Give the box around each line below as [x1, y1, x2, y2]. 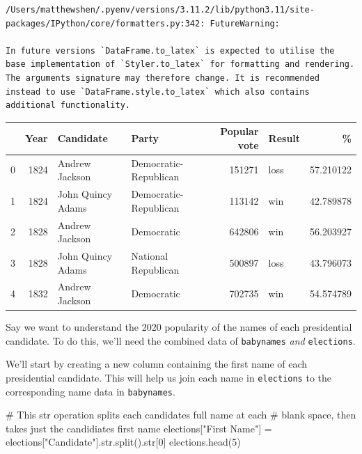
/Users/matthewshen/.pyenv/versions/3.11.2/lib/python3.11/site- [6, 5, 315, 15]
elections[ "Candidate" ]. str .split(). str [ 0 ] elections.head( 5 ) [6, 435, 241, 449]
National [131, 249, 168, 263]
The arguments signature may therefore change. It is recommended [6, 72, 320, 83]
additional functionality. [6, 100, 130, 111]
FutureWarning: [210, 18, 280, 29]
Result [268, 131, 301, 146]
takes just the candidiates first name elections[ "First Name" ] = [6, 421, 272, 435]
